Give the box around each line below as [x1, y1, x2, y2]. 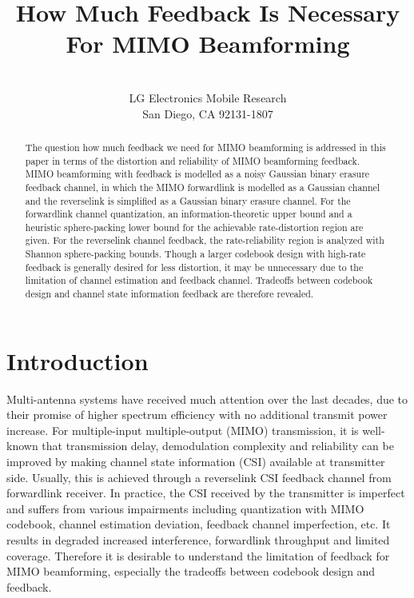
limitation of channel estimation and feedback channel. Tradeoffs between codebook [25, 273, 373, 287]
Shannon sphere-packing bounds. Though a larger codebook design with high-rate [25, 247, 366, 261]
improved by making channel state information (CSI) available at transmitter [6, 453, 385, 470]
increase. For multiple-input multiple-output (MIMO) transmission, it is [6, 421, 359, 438]
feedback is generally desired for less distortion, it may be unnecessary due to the [25, 260, 364, 273]
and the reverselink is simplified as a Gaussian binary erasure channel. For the [25, 193, 351, 207]
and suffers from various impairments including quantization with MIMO [6, 500, 364, 516]
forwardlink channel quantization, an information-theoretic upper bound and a [25, 207, 352, 221]
